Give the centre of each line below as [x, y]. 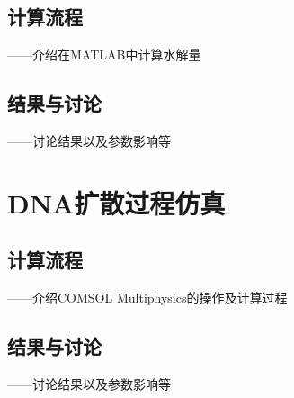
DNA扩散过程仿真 [116, 202]
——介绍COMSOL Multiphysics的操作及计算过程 [147, 298]
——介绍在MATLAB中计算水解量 [104, 54]
